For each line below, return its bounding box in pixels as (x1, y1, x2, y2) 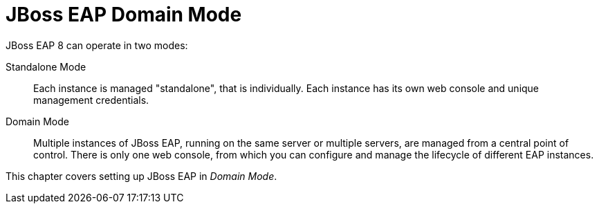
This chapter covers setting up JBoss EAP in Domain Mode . (6, 170, 277, 182)
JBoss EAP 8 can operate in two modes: (6, 39, 188, 51)
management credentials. (33, 93, 149, 106)
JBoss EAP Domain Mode (6, 3, 242, 26)
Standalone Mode (6, 60, 86, 73)
